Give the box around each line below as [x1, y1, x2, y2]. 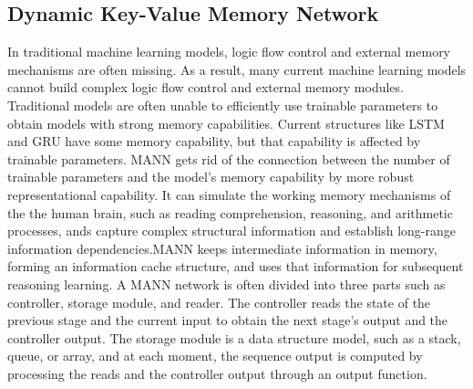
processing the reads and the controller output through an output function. [7, 363, 427, 383]
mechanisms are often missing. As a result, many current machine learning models [7, 59, 467, 79]
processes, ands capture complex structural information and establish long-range [7, 221, 456, 240]
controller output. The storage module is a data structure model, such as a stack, [7, 328, 461, 347]
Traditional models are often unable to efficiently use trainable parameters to [7, 95, 438, 114]
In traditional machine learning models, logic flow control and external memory [7, 42, 451, 61]
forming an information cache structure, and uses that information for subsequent [7, 257, 464, 276]
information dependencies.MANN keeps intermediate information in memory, [7, 238, 437, 258]
